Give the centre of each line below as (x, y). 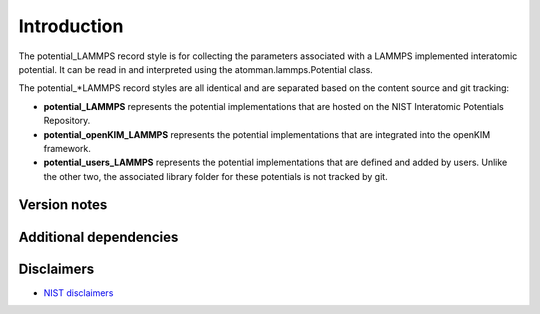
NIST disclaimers (78, 292)
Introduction (71, 26)
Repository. (67, 121)
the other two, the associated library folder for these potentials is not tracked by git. (216, 176)
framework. (67, 148)
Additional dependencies (98, 236)
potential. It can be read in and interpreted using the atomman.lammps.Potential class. (196, 69)
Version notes (63, 205)
